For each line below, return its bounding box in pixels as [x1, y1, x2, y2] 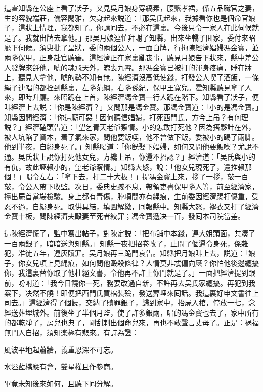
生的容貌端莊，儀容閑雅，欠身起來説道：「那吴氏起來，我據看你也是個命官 [4, 12, 248, 23]
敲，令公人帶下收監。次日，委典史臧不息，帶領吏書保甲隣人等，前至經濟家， [4, 181, 259, 191]
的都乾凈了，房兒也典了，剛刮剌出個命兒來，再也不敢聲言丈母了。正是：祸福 [4, 317, 259, 328]
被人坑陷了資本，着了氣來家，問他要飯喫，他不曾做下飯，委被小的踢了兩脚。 [4, 131, 259, 142]
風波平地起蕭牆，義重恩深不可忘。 [4, 344, 117, 355]
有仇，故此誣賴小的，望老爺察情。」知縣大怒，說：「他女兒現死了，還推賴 [4, 161, 245, 172]
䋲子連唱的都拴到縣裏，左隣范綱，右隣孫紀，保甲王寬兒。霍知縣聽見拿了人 [4, 82, 252, 92]
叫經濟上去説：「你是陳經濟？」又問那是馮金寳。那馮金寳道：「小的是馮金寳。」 [4, 101, 259, 112]
